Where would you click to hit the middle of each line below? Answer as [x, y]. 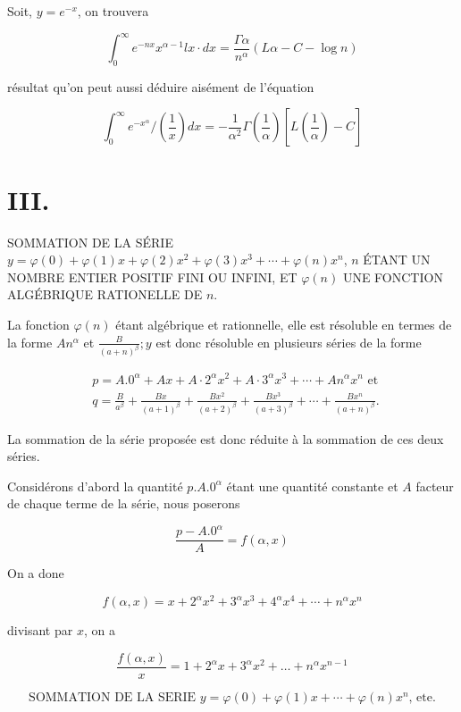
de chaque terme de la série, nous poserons [124, 503]
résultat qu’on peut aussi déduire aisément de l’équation [161, 86]
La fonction [38, 324]
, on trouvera [113, 11]
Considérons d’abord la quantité [95, 486]
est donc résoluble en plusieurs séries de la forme [289, 342]
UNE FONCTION [393, 276]
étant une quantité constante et [312, 486]
